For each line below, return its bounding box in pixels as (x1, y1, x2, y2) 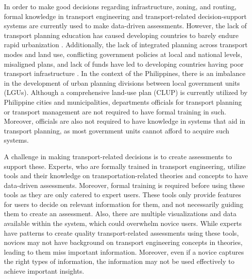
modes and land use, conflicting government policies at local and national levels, (4, 49, 242, 59)
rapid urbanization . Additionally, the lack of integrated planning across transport (4, 39, 248, 50)
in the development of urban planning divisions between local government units (4, 77, 240, 88)
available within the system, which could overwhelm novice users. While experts (4, 218, 242, 228)
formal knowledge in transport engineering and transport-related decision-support (4, 11, 247, 21)
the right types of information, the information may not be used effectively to (4, 256, 235, 266)
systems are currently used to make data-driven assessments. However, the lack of (4, 20, 247, 31)
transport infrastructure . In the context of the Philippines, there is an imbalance (4, 68, 246, 78)
